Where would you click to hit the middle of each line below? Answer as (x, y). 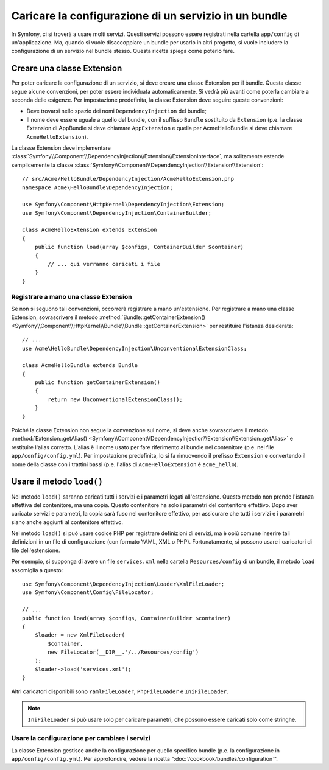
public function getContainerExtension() (97, 383)
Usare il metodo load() (57, 482)
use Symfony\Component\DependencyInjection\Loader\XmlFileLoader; (123, 584)
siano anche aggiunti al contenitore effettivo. (67, 522)
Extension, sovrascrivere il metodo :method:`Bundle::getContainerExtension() (108, 317)
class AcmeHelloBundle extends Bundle (80, 366)
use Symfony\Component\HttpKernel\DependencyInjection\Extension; (123, 205)
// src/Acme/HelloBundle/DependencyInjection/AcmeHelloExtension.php (128, 179)
